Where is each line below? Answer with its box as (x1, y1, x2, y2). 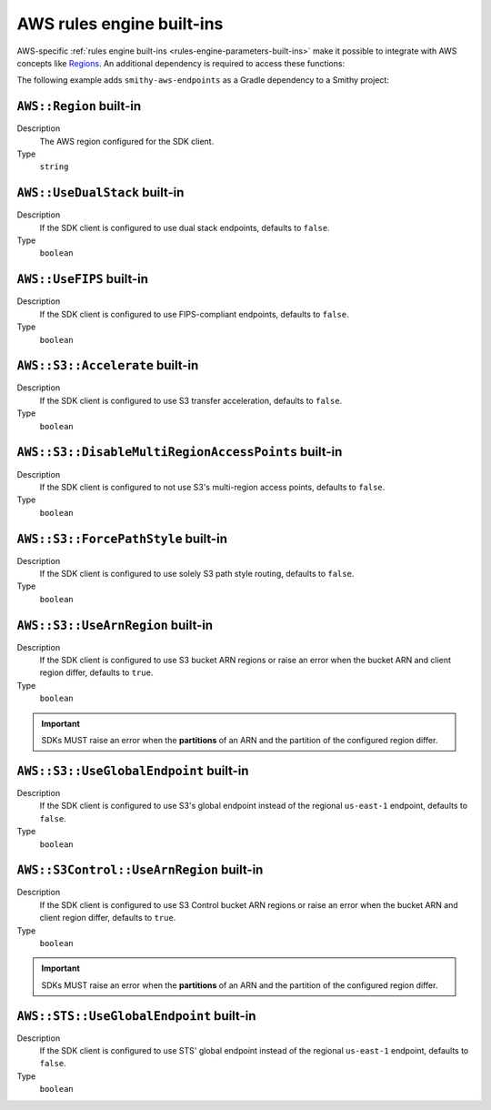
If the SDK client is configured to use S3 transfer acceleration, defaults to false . (39, 395, 343, 406)
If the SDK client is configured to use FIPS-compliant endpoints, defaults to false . (39, 308, 349, 319)
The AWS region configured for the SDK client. (39, 136, 215, 146)
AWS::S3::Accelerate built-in (16, 358, 199, 373)
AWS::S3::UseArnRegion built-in (16, 617, 214, 632)
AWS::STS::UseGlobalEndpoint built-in (16, 1008, 256, 1024)
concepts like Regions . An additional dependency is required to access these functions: (16, 57, 346, 68)
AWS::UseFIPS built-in (16, 271, 149, 287)
